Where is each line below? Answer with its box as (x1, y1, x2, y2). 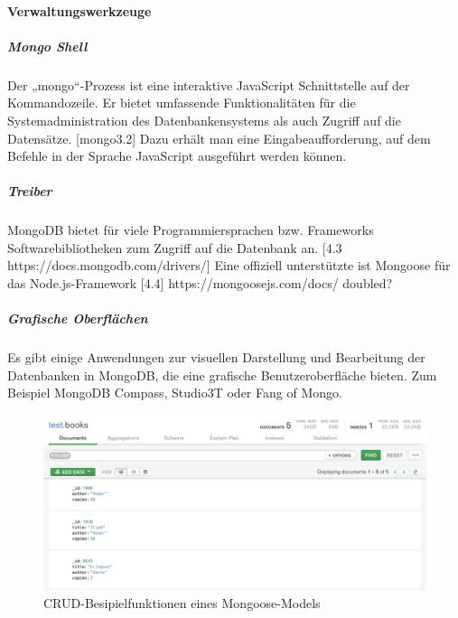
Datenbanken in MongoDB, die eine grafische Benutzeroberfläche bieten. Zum (7, 365, 437, 384)
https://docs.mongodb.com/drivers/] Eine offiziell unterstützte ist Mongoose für (7, 256, 451, 275)
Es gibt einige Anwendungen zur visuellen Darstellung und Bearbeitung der (7, 348, 425, 367)
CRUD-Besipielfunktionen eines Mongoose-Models (43, 594, 321, 613)
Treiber (7, 182, 52, 201)
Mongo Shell (7, 36, 88, 55)
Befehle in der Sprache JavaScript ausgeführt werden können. (7, 146, 347, 165)
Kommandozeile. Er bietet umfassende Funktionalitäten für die (7, 93, 356, 112)
